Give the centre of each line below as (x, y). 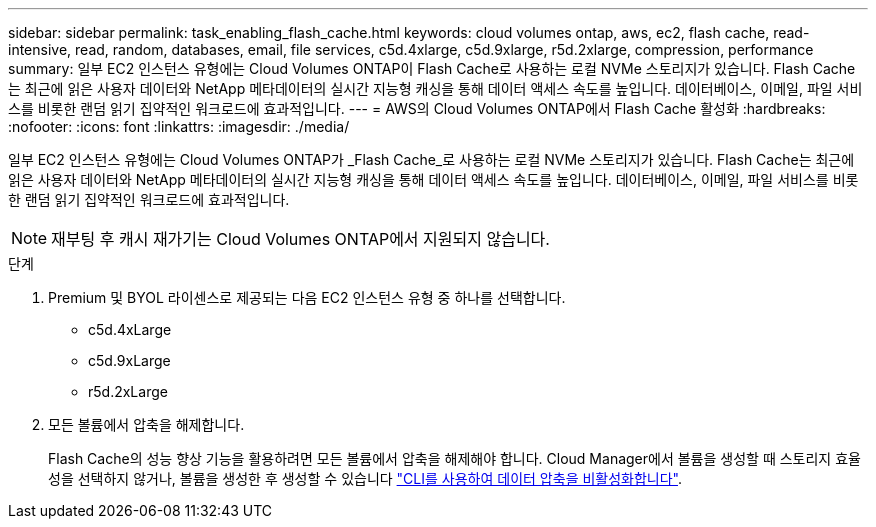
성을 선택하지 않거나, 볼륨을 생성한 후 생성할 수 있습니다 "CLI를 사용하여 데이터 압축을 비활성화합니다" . (365, 478)
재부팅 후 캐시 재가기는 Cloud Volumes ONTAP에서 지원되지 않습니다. (300, 239)
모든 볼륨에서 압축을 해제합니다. (146, 424)
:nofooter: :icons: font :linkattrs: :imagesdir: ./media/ (179, 126)
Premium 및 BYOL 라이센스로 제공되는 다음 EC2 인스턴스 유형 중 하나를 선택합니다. (307, 297)
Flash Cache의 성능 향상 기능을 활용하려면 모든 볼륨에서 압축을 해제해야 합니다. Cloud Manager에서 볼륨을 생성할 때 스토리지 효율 (454, 458)
